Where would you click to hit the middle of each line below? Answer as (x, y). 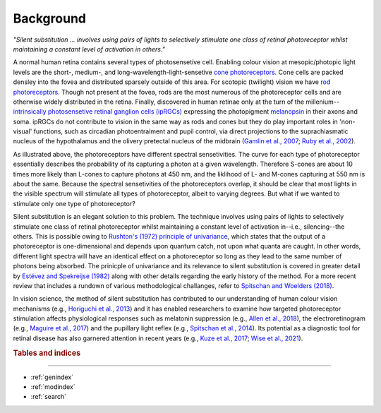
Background (49, 18)
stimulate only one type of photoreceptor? (74, 203)
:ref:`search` (49, 397)
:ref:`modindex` (53, 387)
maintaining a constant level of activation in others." (89, 49)
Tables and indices (47, 353)
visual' (23, 131)
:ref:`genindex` (52, 377)
